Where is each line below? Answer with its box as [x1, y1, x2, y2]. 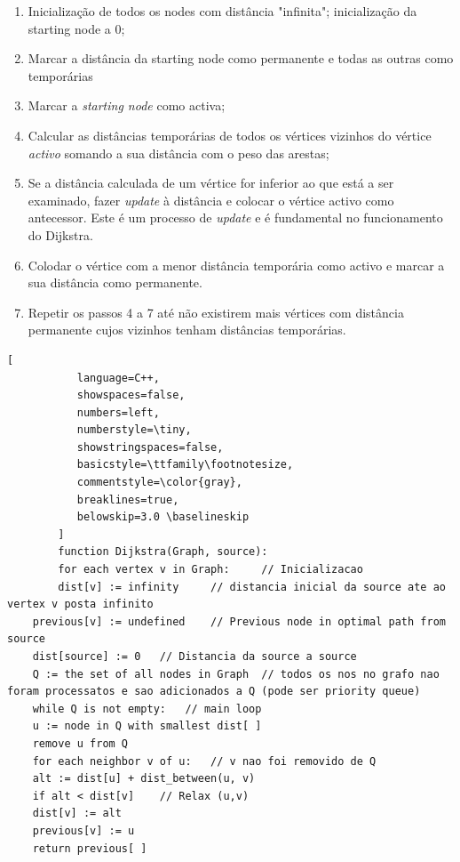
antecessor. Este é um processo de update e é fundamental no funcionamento [28, 208, 443, 227]
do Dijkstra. [28, 225, 93, 244]
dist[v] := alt [32, 807, 122, 820]
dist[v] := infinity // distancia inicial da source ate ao [58, 580, 446, 593]
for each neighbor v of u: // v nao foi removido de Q [32, 754, 377, 768]
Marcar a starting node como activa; [28, 96, 226, 115]
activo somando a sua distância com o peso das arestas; [28, 143, 329, 162]
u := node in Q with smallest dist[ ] [32, 720, 262, 733]
